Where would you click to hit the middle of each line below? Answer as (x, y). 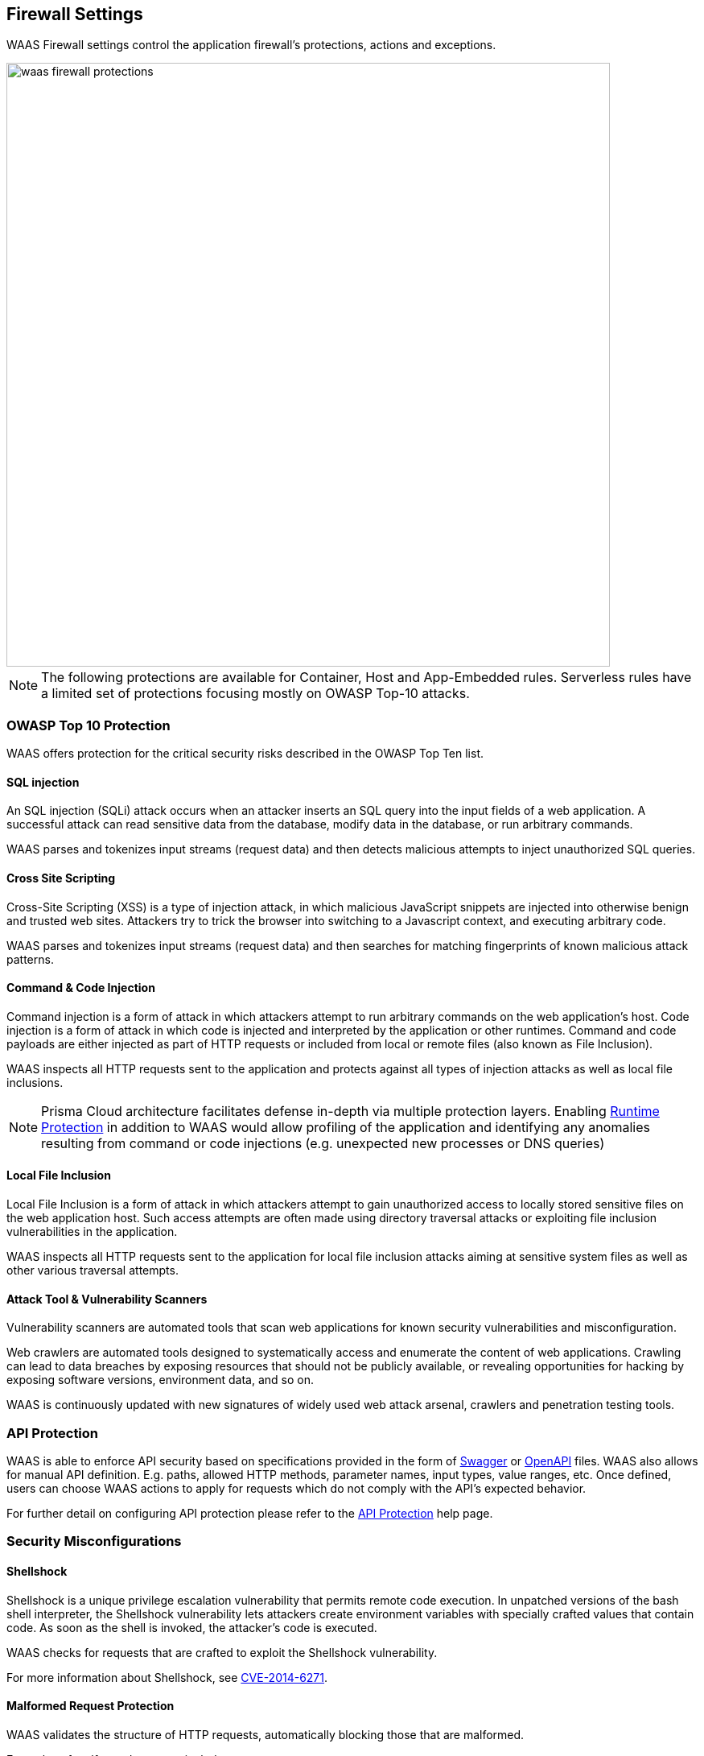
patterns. (30, 959)
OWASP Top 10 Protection (89, 725)
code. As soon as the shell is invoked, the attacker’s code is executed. (192, 1627)
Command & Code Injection (81, 988)
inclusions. (35, 1082)
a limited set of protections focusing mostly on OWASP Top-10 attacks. (255, 694)
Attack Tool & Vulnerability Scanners (107, 1299)
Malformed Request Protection (91, 1706)
